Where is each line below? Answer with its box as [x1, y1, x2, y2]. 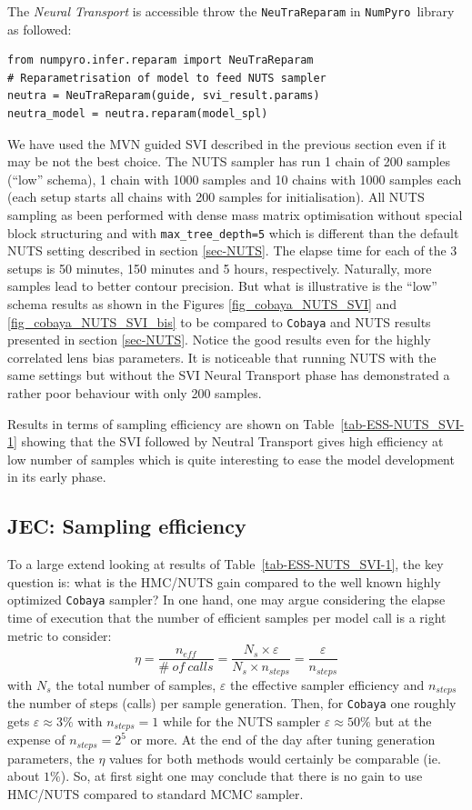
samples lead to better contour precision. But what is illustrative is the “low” [7, 276, 437, 295]
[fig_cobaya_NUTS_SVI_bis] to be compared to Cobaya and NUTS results [7, 312, 431, 331]
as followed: [7, 19, 72, 38]
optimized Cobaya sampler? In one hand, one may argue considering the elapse [7, 590, 446, 609]
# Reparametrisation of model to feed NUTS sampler [7, 71, 326, 85]
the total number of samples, [55, 675, 216, 694]
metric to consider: [7, 625, 112, 645]
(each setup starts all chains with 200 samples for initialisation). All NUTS [7, 187, 425, 206]
